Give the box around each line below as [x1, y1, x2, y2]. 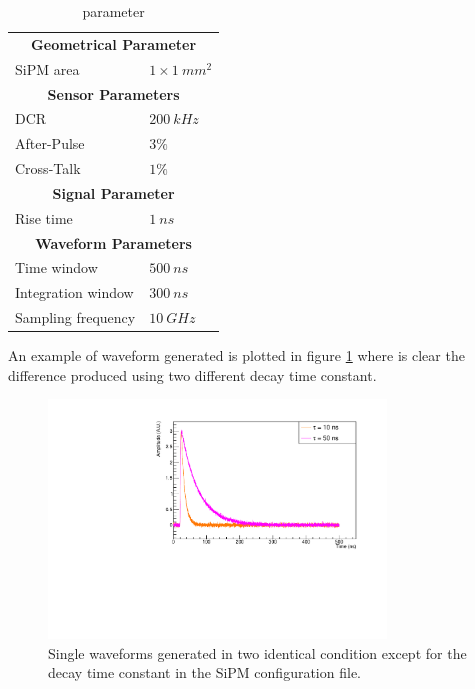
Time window [15, 257, 98, 278]
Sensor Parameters [47, 83, 180, 104]
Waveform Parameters [35, 232, 192, 253]
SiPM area [15, 58, 80, 79]
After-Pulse [15, 133, 85, 154]
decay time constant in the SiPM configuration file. [48, 662, 361, 683]
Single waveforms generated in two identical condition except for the [48, 642, 467, 663]
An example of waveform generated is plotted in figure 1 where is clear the [8, 345, 465, 366]
